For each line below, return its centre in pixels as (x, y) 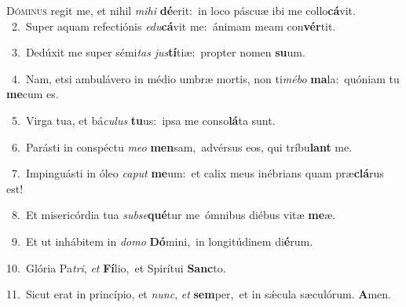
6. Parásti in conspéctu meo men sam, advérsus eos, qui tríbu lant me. (182, 146)
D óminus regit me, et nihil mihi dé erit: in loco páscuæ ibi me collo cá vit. (181, 10)
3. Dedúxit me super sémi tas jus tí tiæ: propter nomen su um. (158, 52)
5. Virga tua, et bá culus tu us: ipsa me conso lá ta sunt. (143, 120)
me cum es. (33, 94)
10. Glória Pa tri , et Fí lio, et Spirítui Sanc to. (116, 267)
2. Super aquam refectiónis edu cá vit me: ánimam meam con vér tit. (174, 26)
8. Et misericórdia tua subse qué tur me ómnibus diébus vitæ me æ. (174, 215)
